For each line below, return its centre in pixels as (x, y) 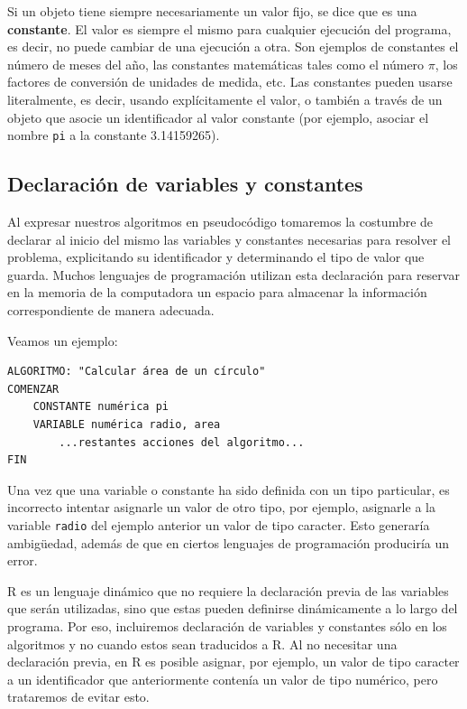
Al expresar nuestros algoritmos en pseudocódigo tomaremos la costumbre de (220, 222)
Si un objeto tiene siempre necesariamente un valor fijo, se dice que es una (212, 11)
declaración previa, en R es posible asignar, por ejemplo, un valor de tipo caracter (233, 662)
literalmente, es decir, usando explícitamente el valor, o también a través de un (225, 99)
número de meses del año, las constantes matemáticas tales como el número (216, 64)
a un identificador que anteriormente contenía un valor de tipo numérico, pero (223, 679)
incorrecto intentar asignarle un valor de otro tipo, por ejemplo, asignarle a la (221, 507)
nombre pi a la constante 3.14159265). (114, 135)
